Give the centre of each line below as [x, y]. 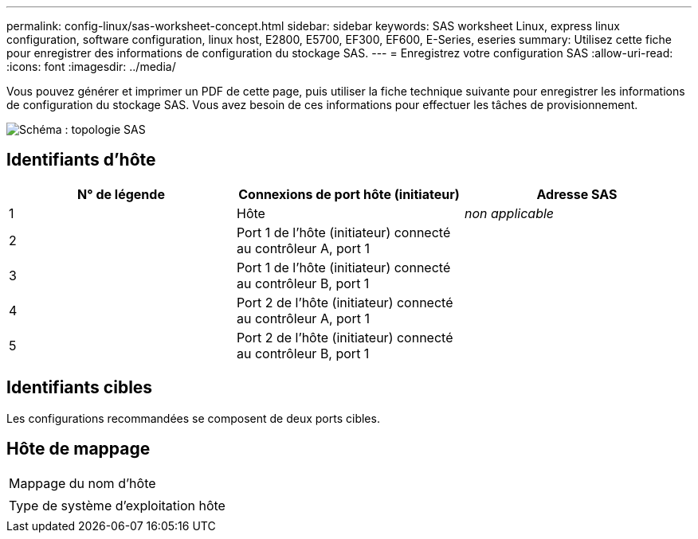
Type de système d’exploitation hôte [117, 505]
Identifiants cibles [80, 388]
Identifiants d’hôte [81, 160]
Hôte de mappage [78, 449]
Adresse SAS [577, 194]
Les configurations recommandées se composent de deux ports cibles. [193, 418]
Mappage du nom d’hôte [82, 483]
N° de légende [121, 194]
